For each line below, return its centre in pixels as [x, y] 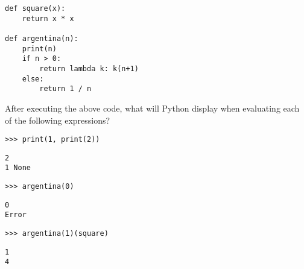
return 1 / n [65, 89]
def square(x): [35, 8]
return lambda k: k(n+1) [89, 68]
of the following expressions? [58, 120]
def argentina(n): [42, 38]
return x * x [48, 18]
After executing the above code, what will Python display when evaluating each [152, 108]
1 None [18, 168]
